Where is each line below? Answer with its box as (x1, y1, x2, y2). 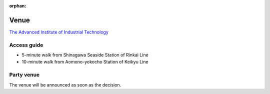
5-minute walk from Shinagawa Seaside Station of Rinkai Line (21, 52, 148, 58)
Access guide (9, 41, 43, 48)
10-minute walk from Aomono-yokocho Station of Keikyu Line (21, 59, 148, 65)
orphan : (9, 3, 26, 8)
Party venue (9, 71, 40, 78)
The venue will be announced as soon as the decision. (9, 81, 121, 87)
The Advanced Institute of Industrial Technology (9, 29, 108, 35)
